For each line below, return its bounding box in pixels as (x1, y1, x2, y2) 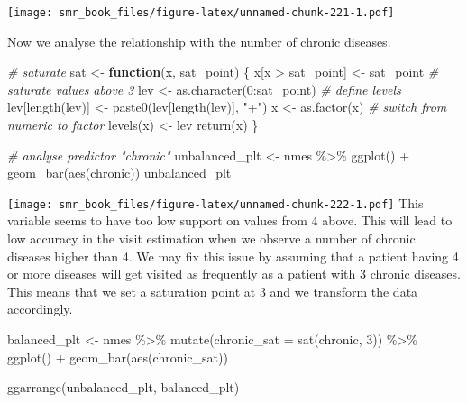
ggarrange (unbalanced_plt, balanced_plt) (7, 378, 240, 397)
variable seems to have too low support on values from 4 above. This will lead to (7, 211, 453, 230)
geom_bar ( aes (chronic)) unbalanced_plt (7, 163, 232, 182)
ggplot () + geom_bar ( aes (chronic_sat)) (7, 347, 228, 366)
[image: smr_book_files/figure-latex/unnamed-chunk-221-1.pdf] (7, 6, 395, 19)
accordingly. (7, 299, 73, 318)
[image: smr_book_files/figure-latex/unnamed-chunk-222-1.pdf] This (7, 193, 424, 212)
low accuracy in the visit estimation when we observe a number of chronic (7, 229, 416, 248)
